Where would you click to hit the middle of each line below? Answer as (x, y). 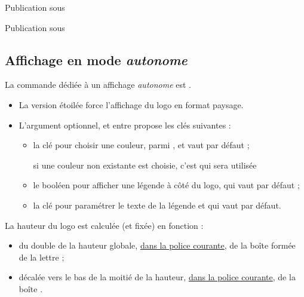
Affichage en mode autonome (96, 59)
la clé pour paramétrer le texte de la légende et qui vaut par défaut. (157, 205)
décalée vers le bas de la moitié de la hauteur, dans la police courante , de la (157, 277)
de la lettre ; (42, 257)
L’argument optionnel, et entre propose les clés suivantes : (125, 125)
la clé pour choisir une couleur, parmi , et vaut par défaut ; (141, 145)
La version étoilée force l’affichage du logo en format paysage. (131, 104)
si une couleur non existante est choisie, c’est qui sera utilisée (145, 165)
